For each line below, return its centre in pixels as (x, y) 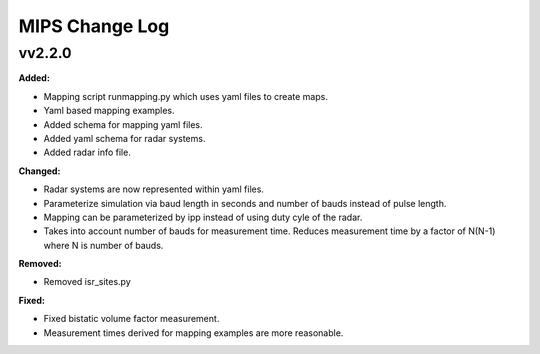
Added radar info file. (87, 152)
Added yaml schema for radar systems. (124, 138)
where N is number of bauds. (103, 245)
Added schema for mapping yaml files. (123, 124)
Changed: (39, 171)
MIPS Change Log (94, 26)
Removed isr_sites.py (87, 282)
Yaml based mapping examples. (109, 111)
